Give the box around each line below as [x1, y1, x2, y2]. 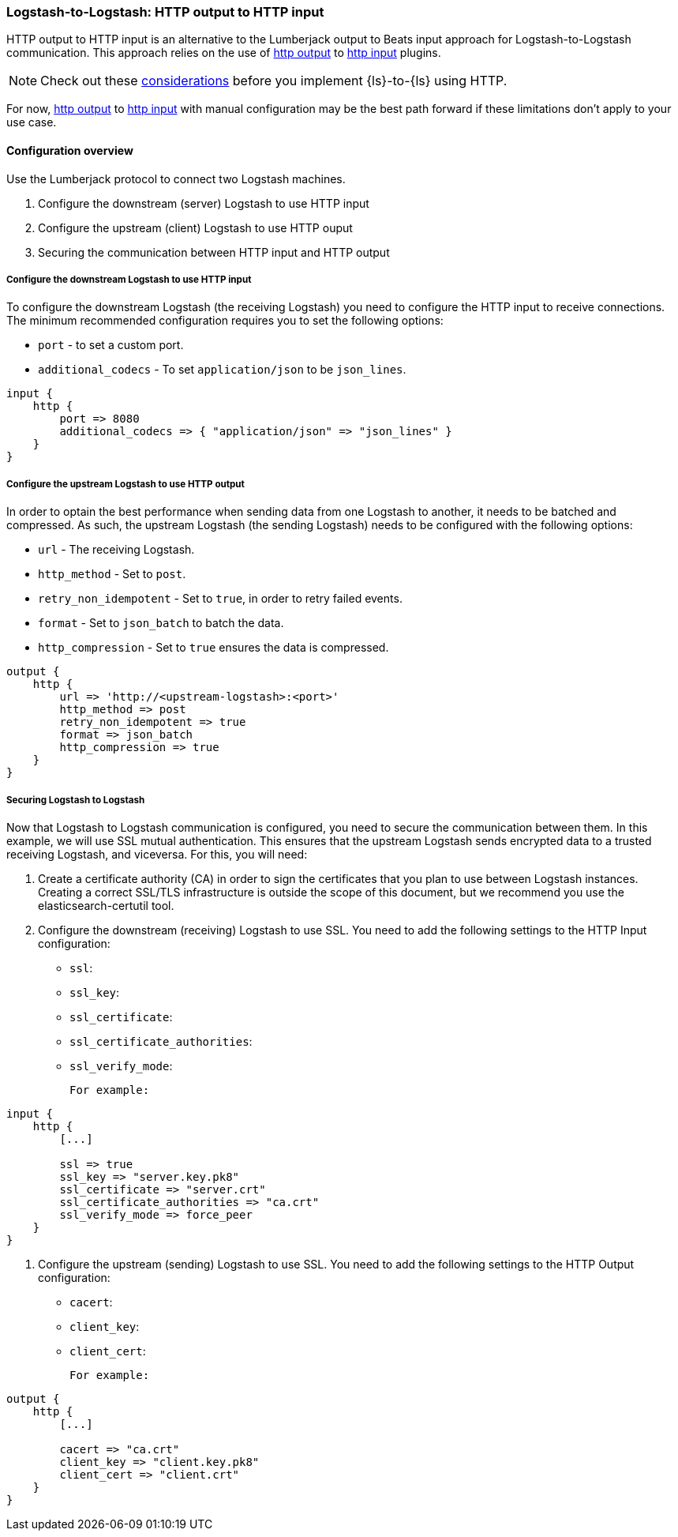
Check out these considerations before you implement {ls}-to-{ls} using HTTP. [40, 73, 508, 89]
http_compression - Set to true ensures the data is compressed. [38, 641, 389, 655]
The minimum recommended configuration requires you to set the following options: [6, 314, 444, 328]
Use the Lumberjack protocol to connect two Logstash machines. [6, 171, 346, 186]
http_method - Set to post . [38, 567, 186, 581]
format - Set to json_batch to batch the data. [38, 616, 284, 630]
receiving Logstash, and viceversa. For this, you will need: [6, 847, 308, 861]
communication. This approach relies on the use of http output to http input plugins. [6, 46, 441, 60]
